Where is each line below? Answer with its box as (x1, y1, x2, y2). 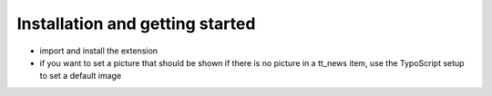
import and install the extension (39, 45, 159, 56)
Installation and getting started (16, 14, 256, 34)
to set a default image (39, 71, 122, 82)
